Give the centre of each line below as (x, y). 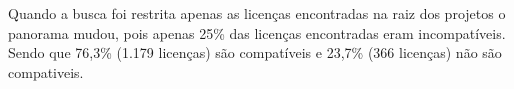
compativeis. (46, 71)
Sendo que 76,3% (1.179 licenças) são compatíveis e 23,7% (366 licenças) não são (255, 52)
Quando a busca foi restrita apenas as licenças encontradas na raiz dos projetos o (257, 13)
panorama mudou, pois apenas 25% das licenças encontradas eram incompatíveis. (257, 32)
